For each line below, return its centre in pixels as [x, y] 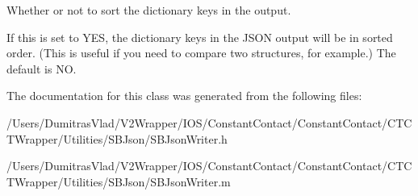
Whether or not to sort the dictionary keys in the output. [149, 10]
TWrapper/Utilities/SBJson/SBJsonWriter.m [119, 181]
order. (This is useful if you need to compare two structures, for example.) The [201, 53]
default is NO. [42, 68]
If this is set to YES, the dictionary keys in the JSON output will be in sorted [200, 37]
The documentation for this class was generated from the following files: [184, 96]
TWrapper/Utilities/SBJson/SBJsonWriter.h [117, 138]
